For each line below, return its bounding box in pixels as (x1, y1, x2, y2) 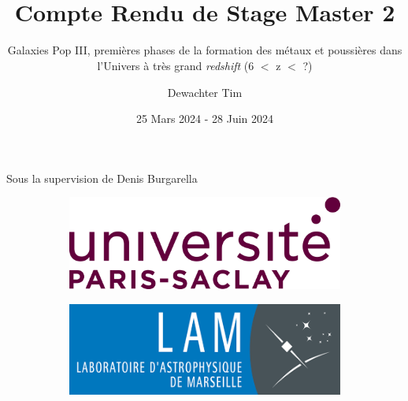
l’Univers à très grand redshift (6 (97, 57, 254, 73)
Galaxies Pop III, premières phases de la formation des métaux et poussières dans (7, 42, 402, 58)
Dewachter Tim (167, 84, 243, 100)
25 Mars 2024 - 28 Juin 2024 (135, 110, 274, 127)
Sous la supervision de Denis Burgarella (6, 169, 198, 186)
